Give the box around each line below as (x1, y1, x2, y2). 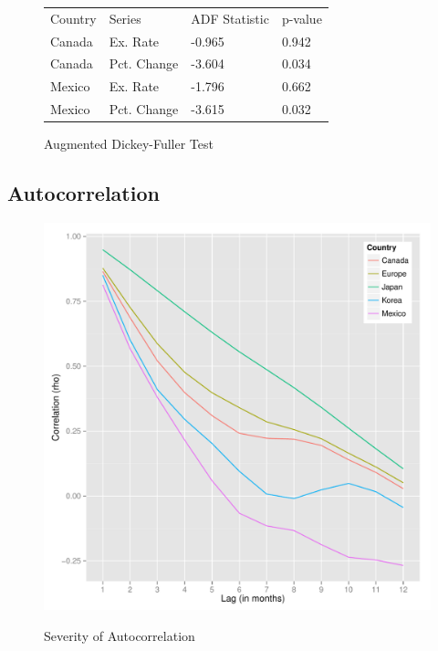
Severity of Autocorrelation (44, 625, 195, 645)
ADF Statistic (191, 8, 269, 27)
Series (109, 8, 141, 27)
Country (50, 8, 97, 27)
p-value (281, 8, 322, 27)
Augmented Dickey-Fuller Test (44, 134, 214, 153)
